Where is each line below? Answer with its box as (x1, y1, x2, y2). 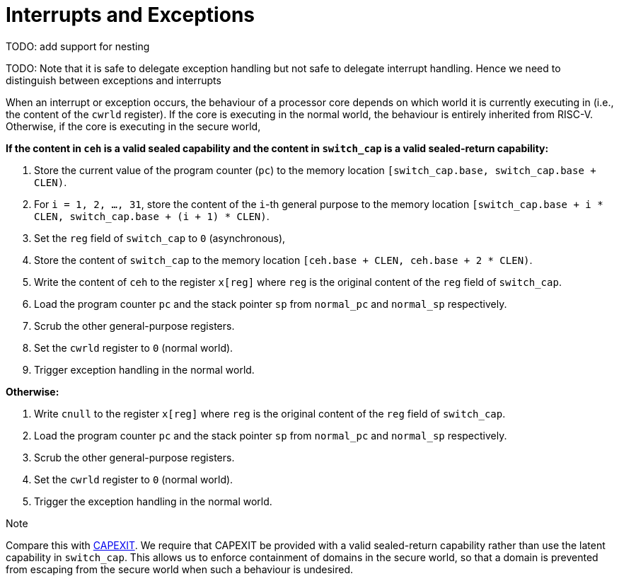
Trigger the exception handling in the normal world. (34, 495, 272, 507)
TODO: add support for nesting (6, 40, 150, 52)
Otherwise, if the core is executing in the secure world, (6, 120, 261, 132)
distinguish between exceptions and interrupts (6, 74, 221, 86)
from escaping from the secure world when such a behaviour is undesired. (6, 563, 354, 575)
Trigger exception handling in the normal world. (34, 363, 255, 376)
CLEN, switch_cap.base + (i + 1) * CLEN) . (34, 209, 270, 222)
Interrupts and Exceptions (6, 3, 255, 27)
